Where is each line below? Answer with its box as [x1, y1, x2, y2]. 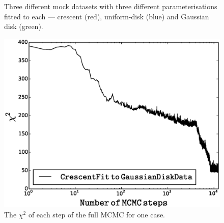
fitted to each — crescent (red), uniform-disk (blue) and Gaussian [4, 11, 209, 21]
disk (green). [4, 21, 43, 32]
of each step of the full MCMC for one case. [28, 209, 165, 219]
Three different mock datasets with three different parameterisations [4, 1, 217, 11]
